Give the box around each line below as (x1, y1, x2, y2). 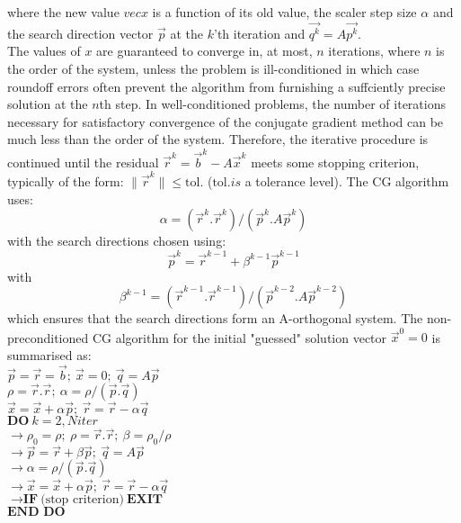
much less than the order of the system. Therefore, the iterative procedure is (7, 130, 429, 149)
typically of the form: (7, 172, 124, 191)
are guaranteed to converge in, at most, (96, 41, 313, 60)
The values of (7, 41, 81, 60)
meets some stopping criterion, (251, 152, 420, 171)
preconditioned (7, 328, 89, 347)
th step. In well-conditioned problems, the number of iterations (99, 95, 446, 113)
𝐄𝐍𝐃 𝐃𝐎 (7, 505, 66, 518)
